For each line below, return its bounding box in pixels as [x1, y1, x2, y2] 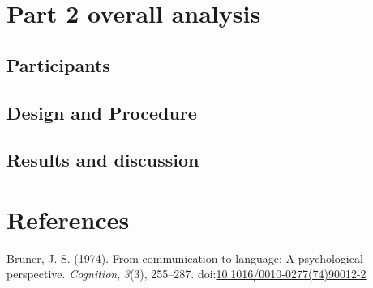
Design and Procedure [6, 100, 197, 125]
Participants [6, 52, 110, 77]
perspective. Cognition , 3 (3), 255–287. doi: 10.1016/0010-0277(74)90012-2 [6, 265, 367, 282]
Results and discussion [6, 147, 199, 172]
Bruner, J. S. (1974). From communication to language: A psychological [6, 249, 363, 266]
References [6, 202, 130, 235]
